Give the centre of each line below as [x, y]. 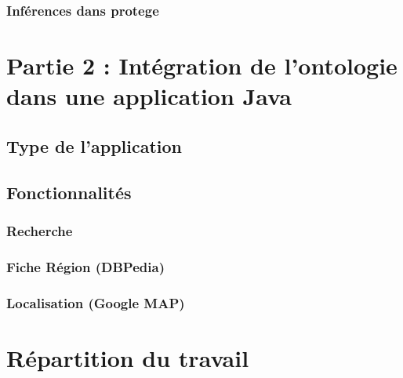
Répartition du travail [128, 357]
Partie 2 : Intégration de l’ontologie [202, 65]
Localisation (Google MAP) [96, 302]
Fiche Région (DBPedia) [85, 266]
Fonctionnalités [69, 192]
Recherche [40, 230]
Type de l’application [94, 145]
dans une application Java [149, 96]
